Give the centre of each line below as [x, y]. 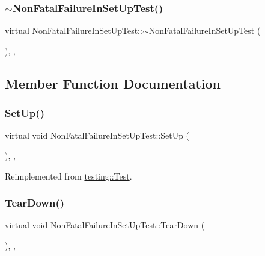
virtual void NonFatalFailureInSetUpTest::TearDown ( [105, 225]
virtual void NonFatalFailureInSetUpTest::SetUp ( [97, 135]
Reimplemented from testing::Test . [69, 176]
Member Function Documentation [113, 83]
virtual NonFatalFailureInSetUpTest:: [74, 30]
